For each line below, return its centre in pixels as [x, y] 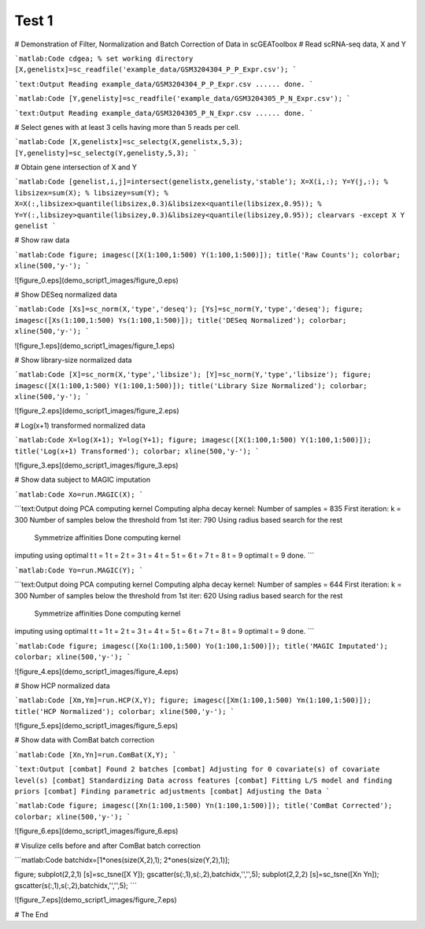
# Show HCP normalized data [62, 686]
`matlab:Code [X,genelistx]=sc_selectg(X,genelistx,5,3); [129, 142]
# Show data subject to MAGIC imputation [83, 479]
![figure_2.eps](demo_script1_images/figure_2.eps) [97, 411]
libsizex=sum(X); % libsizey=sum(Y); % [91, 192]
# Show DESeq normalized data [66, 294]
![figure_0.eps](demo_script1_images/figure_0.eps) [96, 280]
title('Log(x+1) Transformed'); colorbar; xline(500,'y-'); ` [137, 451]
